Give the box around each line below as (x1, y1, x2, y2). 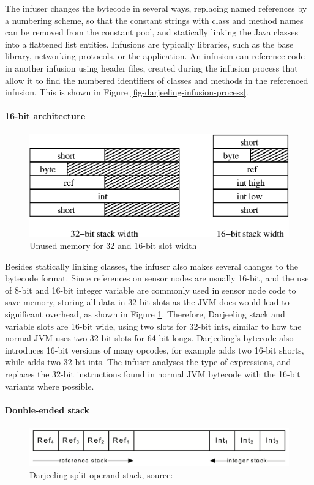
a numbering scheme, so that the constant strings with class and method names (5, 13, 304, 26)
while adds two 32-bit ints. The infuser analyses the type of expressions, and (5, 355, 291, 368)
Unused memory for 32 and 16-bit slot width (29, 239, 197, 252)
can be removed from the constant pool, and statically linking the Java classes (5, 26, 298, 39)
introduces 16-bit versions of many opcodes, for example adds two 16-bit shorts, (5, 343, 304, 356)
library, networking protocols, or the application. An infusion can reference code (5, 50, 305, 62)
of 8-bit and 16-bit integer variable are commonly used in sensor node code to (5, 283, 296, 296)
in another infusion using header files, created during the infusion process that (5, 61, 298, 74)
